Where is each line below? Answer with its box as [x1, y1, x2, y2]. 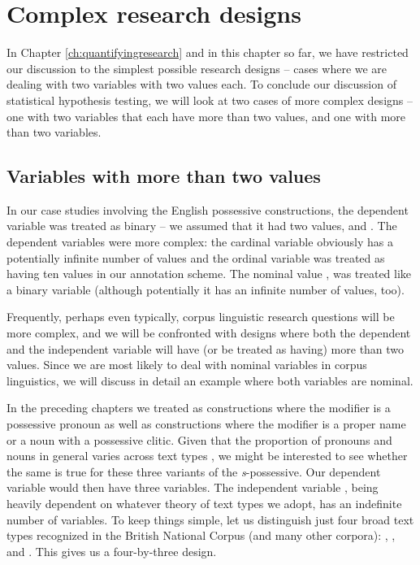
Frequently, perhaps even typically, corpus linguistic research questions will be [6, 308, 395, 325]
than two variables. [6, 124, 102, 141]
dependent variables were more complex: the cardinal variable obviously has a [6, 233, 394, 250]
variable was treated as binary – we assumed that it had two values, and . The [6, 217, 397, 234]
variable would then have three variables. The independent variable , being [6, 479, 379, 496]
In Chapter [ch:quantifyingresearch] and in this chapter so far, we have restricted [6, 44, 409, 61]
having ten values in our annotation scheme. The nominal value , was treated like [6, 265, 412, 282]
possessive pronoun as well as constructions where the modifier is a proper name [6, 415, 406, 432]
